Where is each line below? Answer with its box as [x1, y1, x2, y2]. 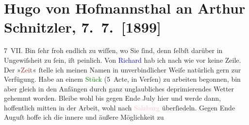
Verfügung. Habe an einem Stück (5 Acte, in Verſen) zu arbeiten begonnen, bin [4, 74, 241, 84]
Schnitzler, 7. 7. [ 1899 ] [4, 17, 162, 37]
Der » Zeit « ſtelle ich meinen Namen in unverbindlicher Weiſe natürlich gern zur [4, 64, 241, 74]
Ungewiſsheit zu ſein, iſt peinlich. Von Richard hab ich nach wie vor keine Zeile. [4, 54, 241, 65]
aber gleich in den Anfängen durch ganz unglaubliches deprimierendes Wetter [4, 83, 234, 93]
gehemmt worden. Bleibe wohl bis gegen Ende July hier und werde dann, [4, 93, 221, 103]
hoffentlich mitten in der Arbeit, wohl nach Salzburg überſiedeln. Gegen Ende [4, 102, 235, 112]
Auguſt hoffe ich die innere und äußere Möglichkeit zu [4, 112, 164, 122]
